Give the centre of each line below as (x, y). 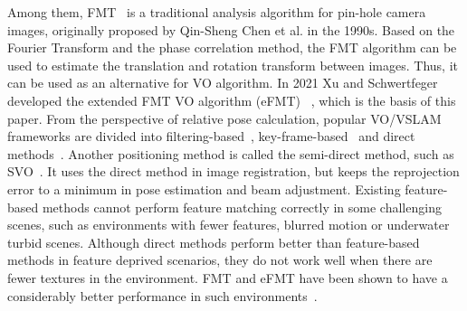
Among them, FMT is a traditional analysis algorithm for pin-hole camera (217, 12)
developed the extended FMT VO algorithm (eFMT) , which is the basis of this (232, 100)
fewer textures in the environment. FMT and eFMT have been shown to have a (228, 277)
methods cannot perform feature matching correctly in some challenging (242, 207)
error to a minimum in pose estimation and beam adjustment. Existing (204, 188)
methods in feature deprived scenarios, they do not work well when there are (220, 260)
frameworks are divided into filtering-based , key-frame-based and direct (211, 136)
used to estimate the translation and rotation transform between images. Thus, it (233, 65)
